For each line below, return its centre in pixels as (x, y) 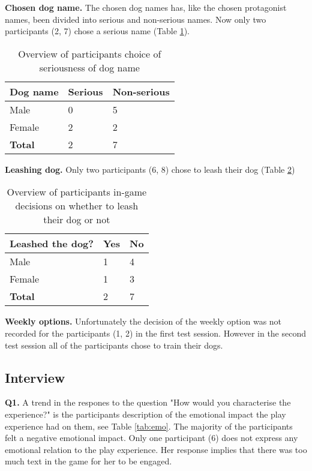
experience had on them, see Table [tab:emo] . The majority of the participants (149, 426)
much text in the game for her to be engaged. (88, 461)
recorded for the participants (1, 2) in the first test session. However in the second (156, 333)
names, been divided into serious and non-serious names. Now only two (136, 19)
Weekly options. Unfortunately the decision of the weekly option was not (143, 321)
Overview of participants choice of (90, 53)
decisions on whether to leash (77, 206)
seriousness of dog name (89, 67)
